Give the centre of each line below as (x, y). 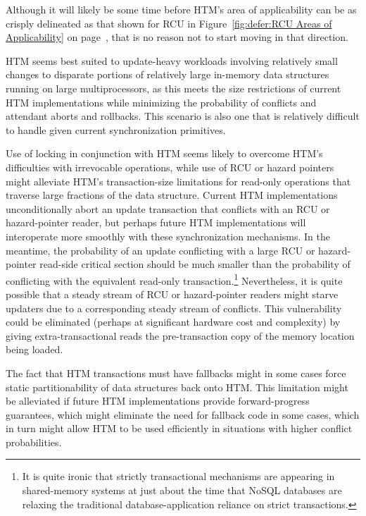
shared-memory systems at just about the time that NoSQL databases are (182, 490)
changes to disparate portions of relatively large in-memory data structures (168, 74)
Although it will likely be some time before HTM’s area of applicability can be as (181, 9)
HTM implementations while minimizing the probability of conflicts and (161, 102)
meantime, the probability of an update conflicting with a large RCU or (160, 250)
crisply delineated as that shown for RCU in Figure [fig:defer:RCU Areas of (169, 23)
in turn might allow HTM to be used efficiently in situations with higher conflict (179, 428)
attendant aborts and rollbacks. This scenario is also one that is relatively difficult (183, 116)
